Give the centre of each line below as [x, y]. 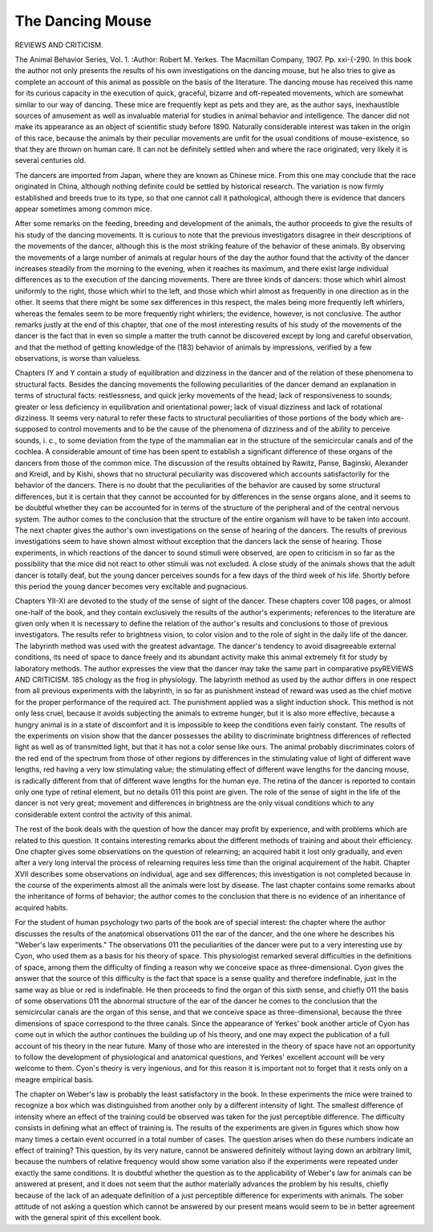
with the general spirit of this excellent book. [88, 1218]
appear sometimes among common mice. [83, 209]
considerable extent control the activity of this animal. [103, 814]
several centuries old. [51, 160]
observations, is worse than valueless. [78, 359]
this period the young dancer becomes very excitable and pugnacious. [132, 586]
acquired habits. [41, 907]
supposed [31, 429]
